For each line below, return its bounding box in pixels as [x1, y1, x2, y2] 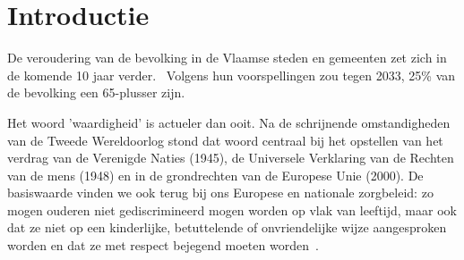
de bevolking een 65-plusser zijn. [7, 83, 185, 102]
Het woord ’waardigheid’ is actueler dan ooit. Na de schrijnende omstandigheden [7, 113, 451, 131]
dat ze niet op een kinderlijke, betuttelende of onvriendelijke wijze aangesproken [7, 218, 447, 237]
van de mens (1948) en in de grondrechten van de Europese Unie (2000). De [7, 165, 424, 184]
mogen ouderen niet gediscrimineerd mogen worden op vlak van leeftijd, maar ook [7, 200, 457, 219]
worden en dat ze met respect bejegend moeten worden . [7, 236, 319, 255]
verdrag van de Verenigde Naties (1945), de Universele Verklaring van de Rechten [7, 148, 454, 167]
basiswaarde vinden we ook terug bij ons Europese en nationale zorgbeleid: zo [7, 183, 434, 202]
